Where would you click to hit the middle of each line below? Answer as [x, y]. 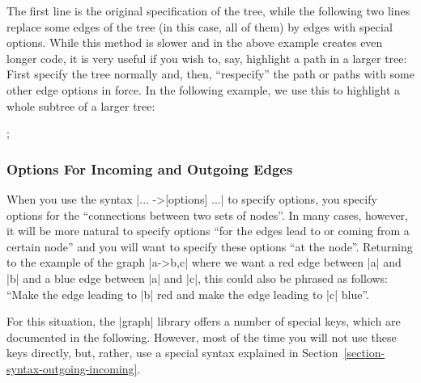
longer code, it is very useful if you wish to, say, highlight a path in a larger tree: [207, 58]
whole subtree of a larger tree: [81, 105]
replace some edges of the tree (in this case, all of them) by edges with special [200, 26]
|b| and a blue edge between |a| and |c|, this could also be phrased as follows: [197, 278]
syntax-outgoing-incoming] [72, 368]
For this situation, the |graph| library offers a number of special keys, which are [204, 321]
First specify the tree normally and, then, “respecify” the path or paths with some [210, 74]
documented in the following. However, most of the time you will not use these [202, 337]
